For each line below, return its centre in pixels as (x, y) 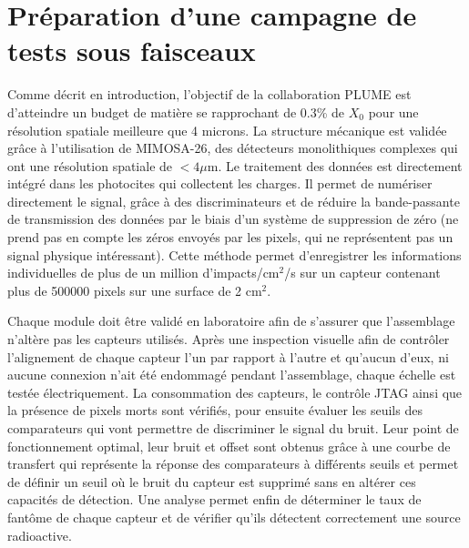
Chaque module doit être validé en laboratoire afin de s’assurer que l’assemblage (231, 321)
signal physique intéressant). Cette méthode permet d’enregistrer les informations (234, 254)
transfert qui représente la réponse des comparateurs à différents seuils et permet (233, 464)
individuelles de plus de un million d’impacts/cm (143, 273)
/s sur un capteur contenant (362, 273)
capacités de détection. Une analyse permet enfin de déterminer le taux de (214, 499)
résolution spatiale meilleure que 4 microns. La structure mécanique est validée (227, 130)
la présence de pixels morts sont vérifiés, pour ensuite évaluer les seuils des (215, 410)
